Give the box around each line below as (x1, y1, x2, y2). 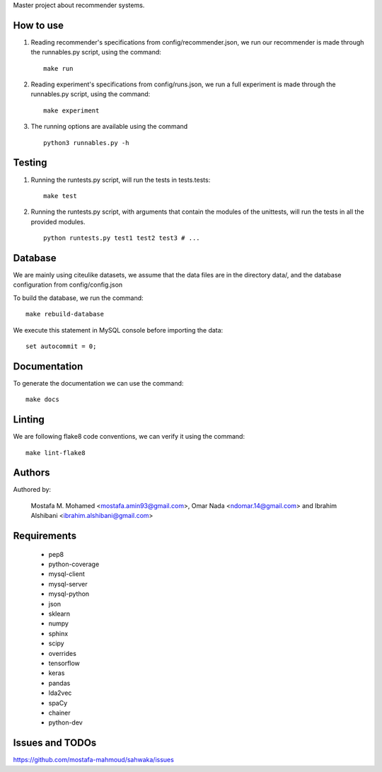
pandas (48, 679, 71, 687)
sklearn (48, 609, 71, 618)
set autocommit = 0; (25, 342, 97, 350)
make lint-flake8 (25, 449, 86, 456)
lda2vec (48, 689, 72, 697)
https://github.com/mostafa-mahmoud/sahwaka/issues (13, 756, 175, 764)
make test (43, 192, 77, 200)
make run (43, 64, 74, 72)
